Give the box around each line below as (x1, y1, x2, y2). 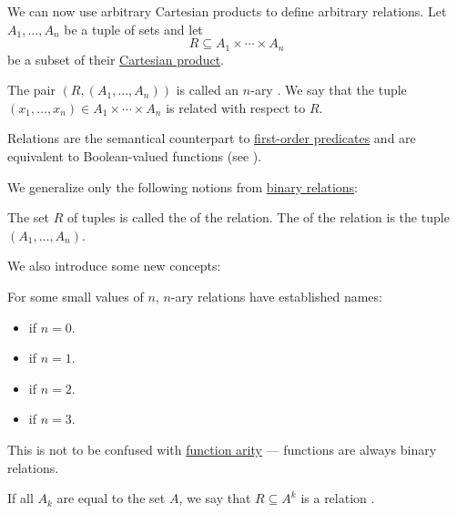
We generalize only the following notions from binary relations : (7, 177, 358, 196)
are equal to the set (56, 488, 166, 508)
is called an (176, 80, 239, 99)
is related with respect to (166, 98, 306, 117)
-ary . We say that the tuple (250, 80, 407, 99)
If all (7, 488, 34, 508)
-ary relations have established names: (170, 286, 382, 305)
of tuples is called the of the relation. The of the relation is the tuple (66, 208, 450, 227)
